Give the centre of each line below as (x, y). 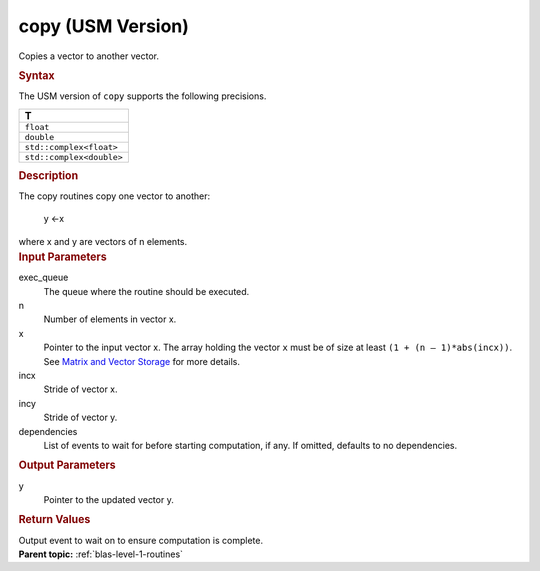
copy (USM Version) (104, 26)
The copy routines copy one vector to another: (114, 196)
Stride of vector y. (80, 417)
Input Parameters (62, 257)
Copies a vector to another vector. (89, 56)
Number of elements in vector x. (110, 319)
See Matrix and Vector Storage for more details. (141, 361)
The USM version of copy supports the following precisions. (142, 96)
